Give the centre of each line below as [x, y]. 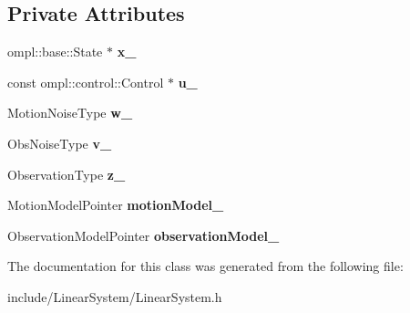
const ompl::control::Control [86, 82]
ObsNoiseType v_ [60, 143]
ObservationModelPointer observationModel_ [143, 235]
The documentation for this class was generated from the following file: [205, 266]
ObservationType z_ [67, 174]
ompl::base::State [55, 52]
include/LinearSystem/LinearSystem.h [115, 296]
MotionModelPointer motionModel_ [116, 205]
